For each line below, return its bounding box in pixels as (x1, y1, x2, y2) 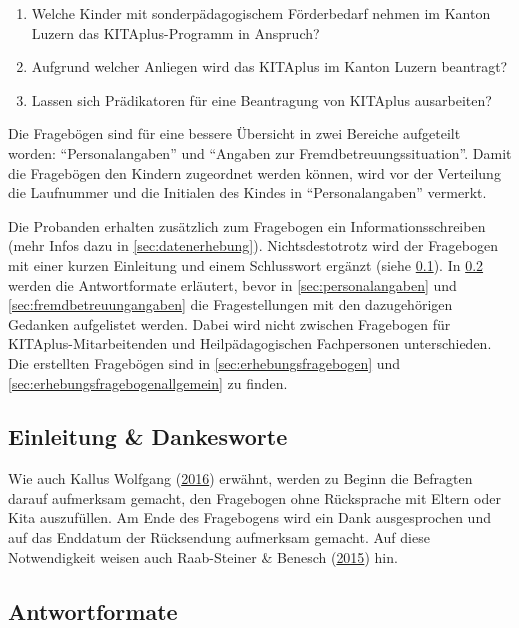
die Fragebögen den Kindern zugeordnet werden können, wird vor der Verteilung (8, 162, 501, 183)
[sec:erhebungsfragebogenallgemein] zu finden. (8, 372, 288, 393)
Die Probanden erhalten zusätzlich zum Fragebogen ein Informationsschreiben (8, 215, 486, 236)
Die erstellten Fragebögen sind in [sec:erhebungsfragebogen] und (8, 352, 401, 373)
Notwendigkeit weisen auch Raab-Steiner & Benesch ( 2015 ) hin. (8, 546, 398, 567)
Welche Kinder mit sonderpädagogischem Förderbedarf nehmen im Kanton (31, 3, 491, 23)
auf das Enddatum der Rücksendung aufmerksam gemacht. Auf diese (8, 527, 430, 548)
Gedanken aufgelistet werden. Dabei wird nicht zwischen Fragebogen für (8, 313, 451, 334)
